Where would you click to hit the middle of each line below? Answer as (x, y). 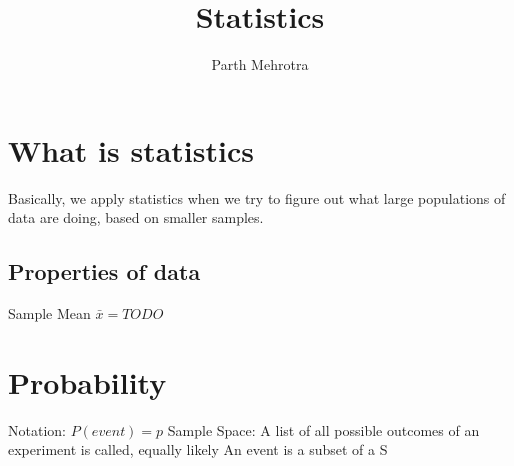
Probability (87, 381)
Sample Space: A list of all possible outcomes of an (323, 429)
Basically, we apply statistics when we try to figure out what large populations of (257, 197)
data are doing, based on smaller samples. (136, 217)
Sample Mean (49, 313)
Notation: (37, 429)
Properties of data (104, 271)
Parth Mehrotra (260, 64)
